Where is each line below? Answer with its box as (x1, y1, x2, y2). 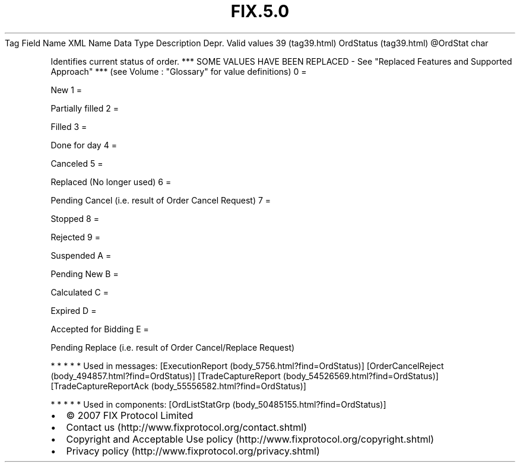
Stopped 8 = (50, 213, 99, 224)
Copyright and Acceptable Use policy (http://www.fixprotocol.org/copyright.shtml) (66, 433, 435, 445)
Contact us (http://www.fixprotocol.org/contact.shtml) (66, 421, 307, 433)
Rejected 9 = (50, 231, 100, 242)
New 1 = (50, 84, 83, 95)
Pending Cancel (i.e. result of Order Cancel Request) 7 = (50, 195, 271, 205)
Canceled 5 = (50, 158, 103, 169)
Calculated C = (50, 287, 109, 297)
